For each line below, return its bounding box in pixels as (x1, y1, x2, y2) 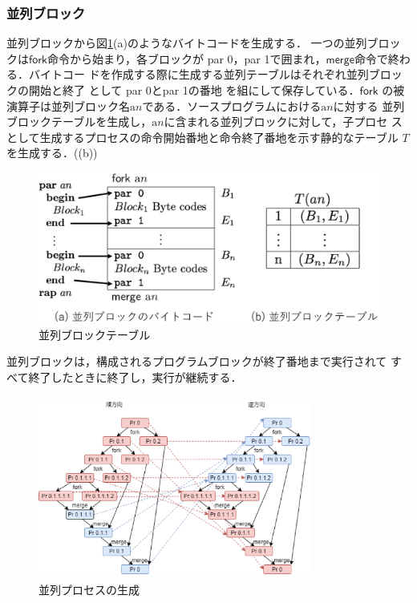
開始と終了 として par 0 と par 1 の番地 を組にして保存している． (28, 82, 360, 98)
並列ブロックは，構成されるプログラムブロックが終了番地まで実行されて (6, 353, 387, 370)
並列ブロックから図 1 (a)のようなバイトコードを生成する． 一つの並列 (6, 34, 367, 51)
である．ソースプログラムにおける (142, 97, 322, 114)
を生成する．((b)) (6, 144, 98, 161)
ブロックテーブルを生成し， (6, 113, 152, 130)
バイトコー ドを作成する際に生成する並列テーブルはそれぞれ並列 (28, 66, 369, 83)
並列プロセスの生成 (38, 581, 140, 597)
